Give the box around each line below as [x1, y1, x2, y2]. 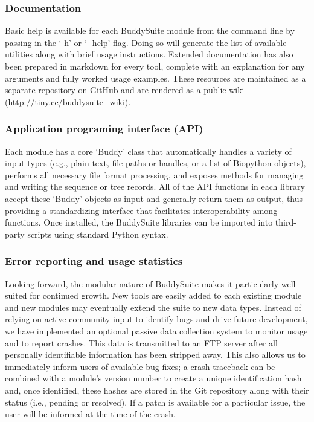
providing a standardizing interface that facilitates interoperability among [5, 204, 278, 216]
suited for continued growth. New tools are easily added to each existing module [5, 289, 302, 302]
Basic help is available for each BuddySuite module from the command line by [5, 24, 295, 37]
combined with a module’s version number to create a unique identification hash [5, 372, 302, 385]
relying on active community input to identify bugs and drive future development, [5, 313, 308, 325]
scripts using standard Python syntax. [27, 227, 168, 240]
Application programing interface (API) [5, 121, 203, 136]
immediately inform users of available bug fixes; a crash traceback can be [5, 360, 275, 372]
